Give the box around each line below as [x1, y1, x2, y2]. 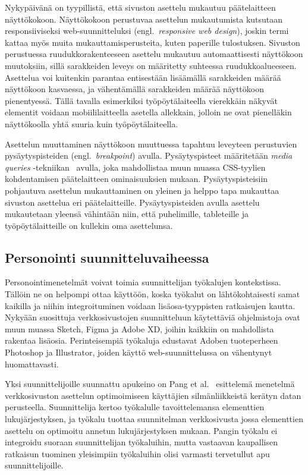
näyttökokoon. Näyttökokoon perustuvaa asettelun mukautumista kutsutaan [5, 12, 283, 25]
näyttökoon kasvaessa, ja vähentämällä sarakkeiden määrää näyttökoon [5, 83, 264, 95]
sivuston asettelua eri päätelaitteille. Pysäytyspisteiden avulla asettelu [5, 196, 260, 208]
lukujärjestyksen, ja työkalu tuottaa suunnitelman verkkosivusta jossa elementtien [5, 413, 303, 425]
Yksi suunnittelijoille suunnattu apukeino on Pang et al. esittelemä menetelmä [5, 378, 295, 390]
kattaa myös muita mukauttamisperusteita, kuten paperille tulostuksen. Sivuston [5, 36, 300, 48]
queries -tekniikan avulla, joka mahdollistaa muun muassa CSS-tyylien [5, 161, 266, 173]
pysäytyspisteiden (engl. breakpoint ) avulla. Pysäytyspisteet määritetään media [5, 149, 293, 162]
